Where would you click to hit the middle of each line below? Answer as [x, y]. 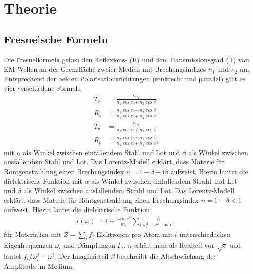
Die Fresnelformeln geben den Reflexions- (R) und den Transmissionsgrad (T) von [126, 59]
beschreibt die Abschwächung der [166, 256]
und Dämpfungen [89, 245]
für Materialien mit [33, 234]
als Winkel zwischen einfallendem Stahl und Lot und [102, 152]
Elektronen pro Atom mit [134, 234]
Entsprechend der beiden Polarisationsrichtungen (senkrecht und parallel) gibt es [125, 78]
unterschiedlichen [205, 234]
